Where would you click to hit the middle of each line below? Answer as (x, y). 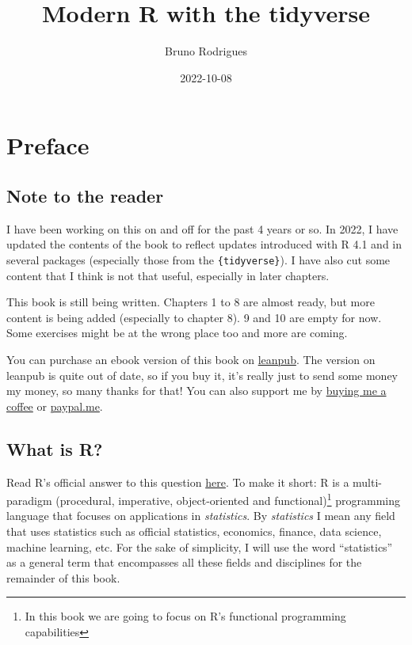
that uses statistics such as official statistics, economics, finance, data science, (194, 531)
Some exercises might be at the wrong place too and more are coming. (177, 333)
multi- (368, 482)
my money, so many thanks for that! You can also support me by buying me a (196, 391)
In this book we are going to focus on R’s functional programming (185, 616)
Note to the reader (85, 195)
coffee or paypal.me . (55, 406)
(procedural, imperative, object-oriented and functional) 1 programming (228, 499)
